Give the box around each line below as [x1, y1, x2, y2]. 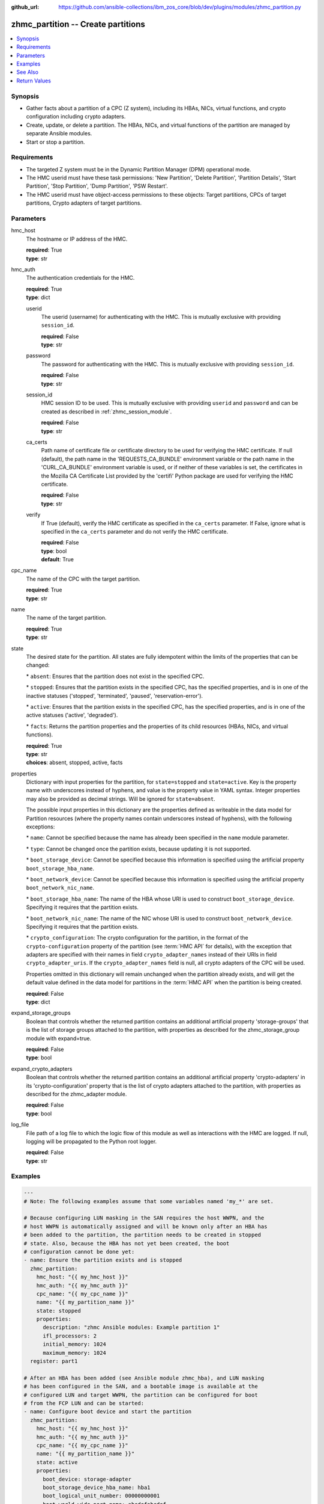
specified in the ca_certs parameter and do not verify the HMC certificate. [41, 528, 228, 535]
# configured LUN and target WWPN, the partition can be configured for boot [23, 1392, 258, 1398]
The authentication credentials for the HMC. [26, 274, 135, 282]
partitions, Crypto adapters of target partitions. [26, 199, 142, 207]
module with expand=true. [26, 1035, 92, 1042]
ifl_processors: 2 [43, 1333, 97, 1339]
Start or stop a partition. [26, 138, 85, 146]
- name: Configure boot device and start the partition [23, 1408, 192, 1415]
